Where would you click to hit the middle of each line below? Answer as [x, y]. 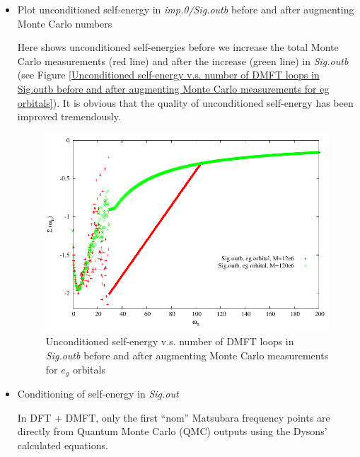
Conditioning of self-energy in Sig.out [98, 394]
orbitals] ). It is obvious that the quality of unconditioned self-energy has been [185, 102]
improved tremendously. [69, 116]
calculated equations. [63, 445]
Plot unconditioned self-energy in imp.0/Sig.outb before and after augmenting [186, 9]
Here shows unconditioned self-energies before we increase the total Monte [178, 47]
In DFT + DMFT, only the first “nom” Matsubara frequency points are [174, 417]
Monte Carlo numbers [65, 23]
